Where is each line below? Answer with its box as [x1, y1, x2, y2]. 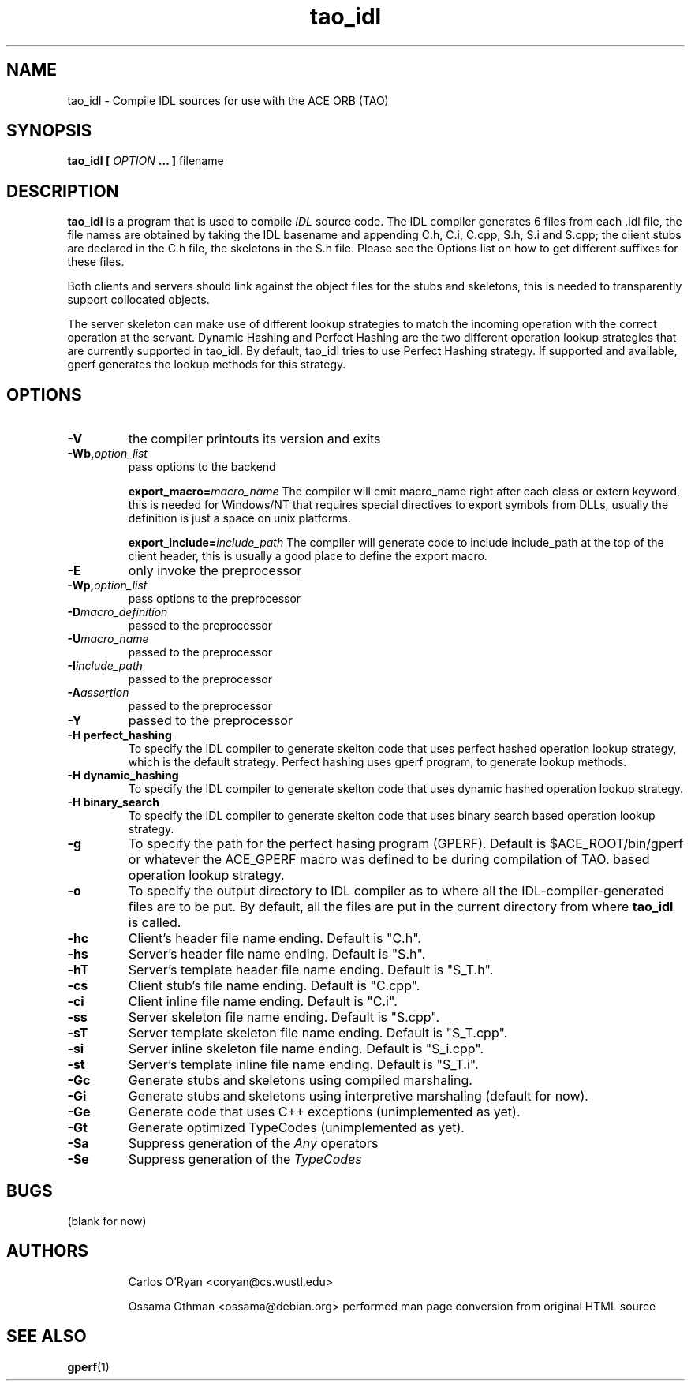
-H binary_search [67, 795, 159, 809]
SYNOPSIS [6, 121, 92, 141]
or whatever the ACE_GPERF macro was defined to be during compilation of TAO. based [128, 851, 650, 868]
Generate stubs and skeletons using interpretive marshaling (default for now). [128, 1088, 588, 1105]
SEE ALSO [6, 1326, 87, 1347]
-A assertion [67, 686, 129, 700]
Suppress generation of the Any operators [128, 1135, 379, 1152]
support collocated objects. [67, 293, 210, 307]
